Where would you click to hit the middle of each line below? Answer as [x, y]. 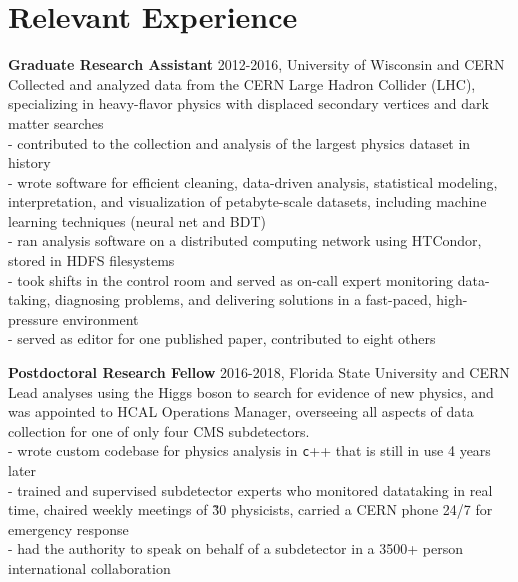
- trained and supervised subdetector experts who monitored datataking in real [250, 489]
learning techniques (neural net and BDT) [137, 220]
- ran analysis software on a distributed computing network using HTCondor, [245, 240]
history [29, 162]
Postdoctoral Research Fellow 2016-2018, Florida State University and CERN [259, 372]
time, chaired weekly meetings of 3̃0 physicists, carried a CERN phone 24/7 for [250, 509]
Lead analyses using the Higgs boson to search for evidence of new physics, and [251, 391]
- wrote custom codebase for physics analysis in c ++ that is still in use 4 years [249, 450]
